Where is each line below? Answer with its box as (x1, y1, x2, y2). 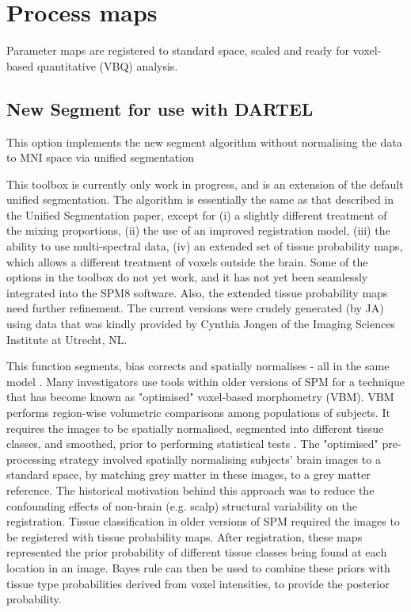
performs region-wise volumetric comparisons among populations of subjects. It (6, 404, 390, 421)
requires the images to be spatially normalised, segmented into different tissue (6, 419, 384, 436)
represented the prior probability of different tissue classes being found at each (6, 544, 387, 560)
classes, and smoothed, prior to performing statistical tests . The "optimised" (6, 435, 379, 452)
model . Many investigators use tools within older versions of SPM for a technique (6, 373, 405, 389)
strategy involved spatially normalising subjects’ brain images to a (59, 450, 381, 467)
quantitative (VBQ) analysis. (36, 57, 178, 74)
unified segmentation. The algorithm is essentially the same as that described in (6, 191, 394, 208)
